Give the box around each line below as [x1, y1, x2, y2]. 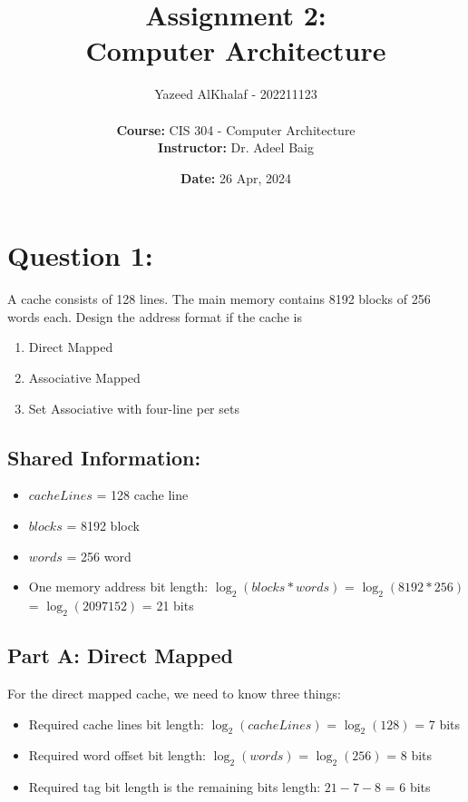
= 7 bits [414, 714, 461, 733]
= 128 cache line [96, 485, 189, 504]
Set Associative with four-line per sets [28, 398, 239, 417]
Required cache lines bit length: [28, 714, 204, 733]
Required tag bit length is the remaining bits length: [28, 778, 321, 797]
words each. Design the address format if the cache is [7, 307, 302, 326]
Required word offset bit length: [28, 746, 206, 765]
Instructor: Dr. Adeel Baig [158, 138, 314, 157]
